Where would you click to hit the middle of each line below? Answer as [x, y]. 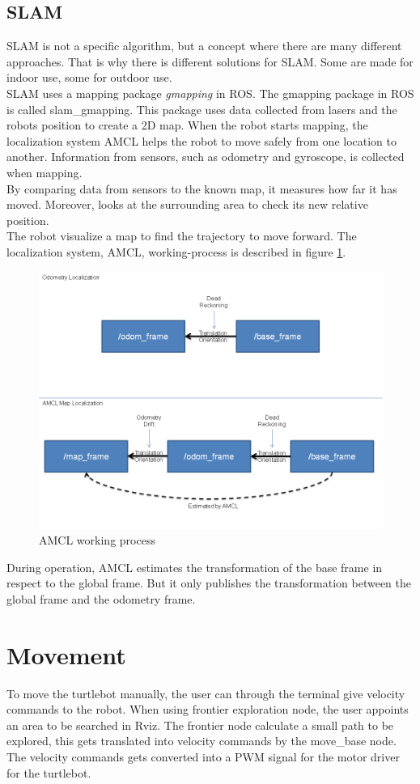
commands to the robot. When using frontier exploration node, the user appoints [208, 709]
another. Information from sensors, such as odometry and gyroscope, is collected [206, 157]
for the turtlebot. [49, 772]
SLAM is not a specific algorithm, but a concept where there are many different [204, 46]
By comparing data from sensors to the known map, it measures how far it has [202, 188]
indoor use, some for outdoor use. [89, 77]
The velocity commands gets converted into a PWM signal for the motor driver [203, 756]
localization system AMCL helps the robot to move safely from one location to [202, 140]
